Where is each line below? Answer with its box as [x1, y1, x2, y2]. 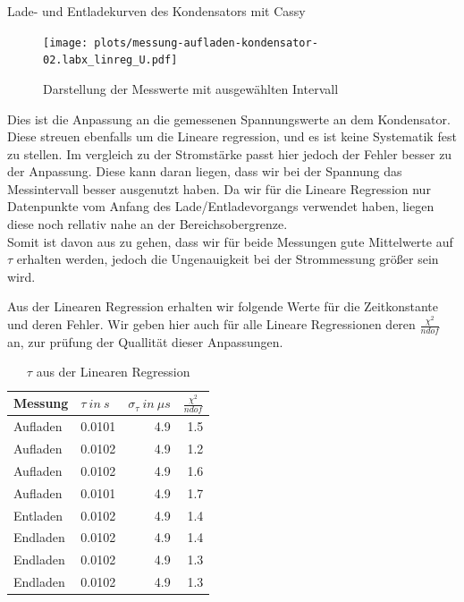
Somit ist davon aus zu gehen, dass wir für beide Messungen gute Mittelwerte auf [7, 232, 453, 250]
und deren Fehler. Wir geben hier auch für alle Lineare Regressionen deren [7, 315, 416, 334]
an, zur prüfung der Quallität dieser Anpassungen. [7, 332, 283, 351]
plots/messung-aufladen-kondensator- [94, 36, 318, 49]
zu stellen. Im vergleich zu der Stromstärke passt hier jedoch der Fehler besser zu [7, 144, 452, 163]
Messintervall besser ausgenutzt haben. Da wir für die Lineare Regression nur [7, 179, 431, 198]
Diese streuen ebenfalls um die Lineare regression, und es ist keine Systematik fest [7, 127, 457, 146]
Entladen [13, 505, 63, 524]
